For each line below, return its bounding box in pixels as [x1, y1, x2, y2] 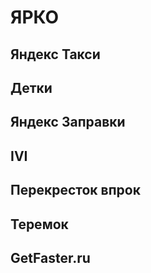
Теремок [10, 216, 69, 233]
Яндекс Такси [10, 46, 101, 63]
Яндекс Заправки [10, 114, 126, 131]
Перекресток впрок [10, 182, 141, 199]
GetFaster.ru [10, 249, 91, 266]
